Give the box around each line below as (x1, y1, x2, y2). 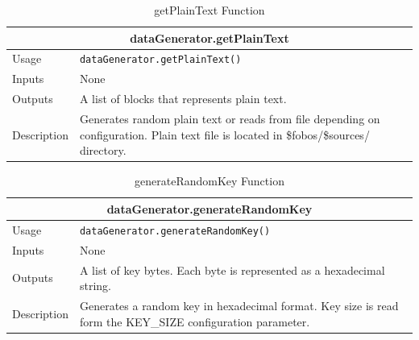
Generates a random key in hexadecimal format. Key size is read (79, 296, 399, 313)
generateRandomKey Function (135, 172, 284, 189)
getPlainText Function (154, 2, 265, 18)
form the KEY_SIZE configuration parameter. (79, 313, 310, 330)
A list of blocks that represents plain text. (79, 90, 287, 107)
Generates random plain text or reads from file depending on (79, 110, 380, 127)
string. (79, 277, 111, 294)
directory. (79, 142, 127, 159)
